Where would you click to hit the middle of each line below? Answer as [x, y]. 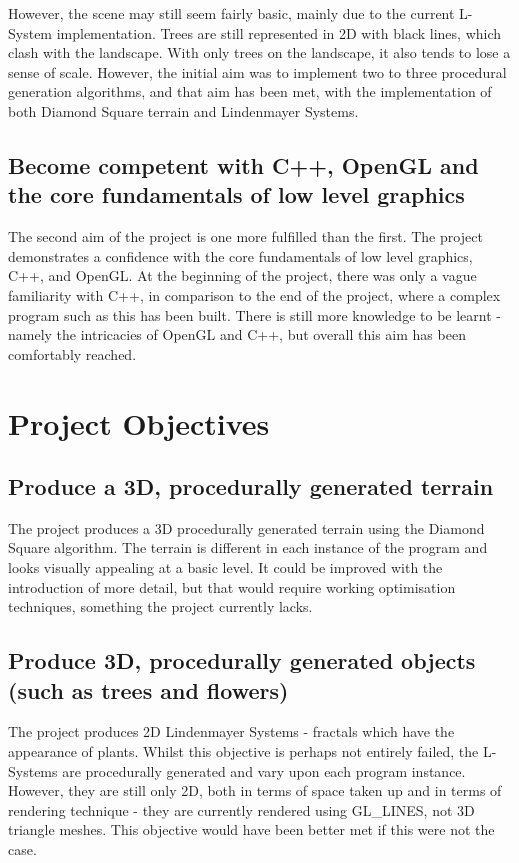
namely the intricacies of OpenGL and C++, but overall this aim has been [237, 334]
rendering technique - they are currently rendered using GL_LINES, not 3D [241, 809]
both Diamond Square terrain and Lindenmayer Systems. [183, 110]
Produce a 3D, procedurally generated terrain [251, 486]
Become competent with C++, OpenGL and [243, 164]
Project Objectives [139, 422]
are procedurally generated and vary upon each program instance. [264, 770]
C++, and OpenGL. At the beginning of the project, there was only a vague [242, 275]
